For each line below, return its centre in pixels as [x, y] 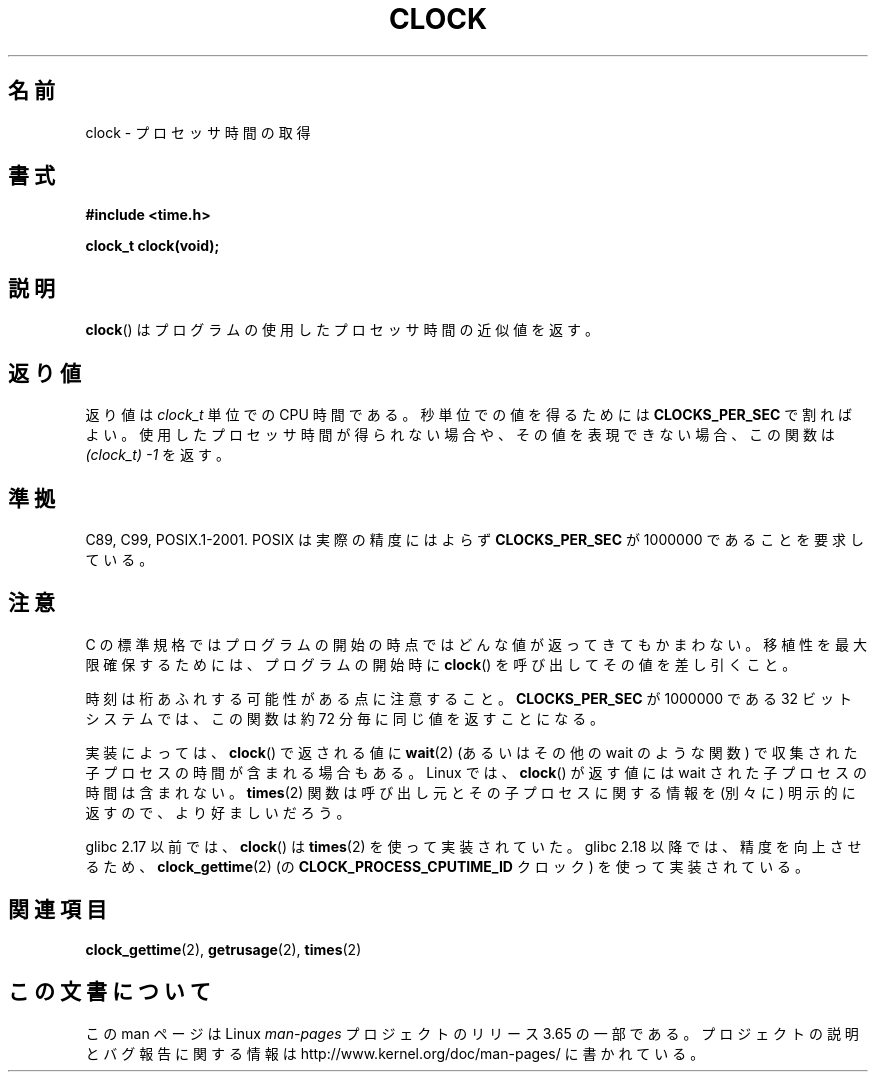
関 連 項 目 [57, 910]
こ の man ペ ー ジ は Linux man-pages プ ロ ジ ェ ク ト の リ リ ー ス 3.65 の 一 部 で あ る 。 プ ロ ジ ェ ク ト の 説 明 [472, 1033]
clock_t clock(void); [152, 246]
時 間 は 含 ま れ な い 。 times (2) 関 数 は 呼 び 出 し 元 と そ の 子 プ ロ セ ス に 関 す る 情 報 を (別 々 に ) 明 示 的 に [470, 792]
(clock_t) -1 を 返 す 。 [157, 455]
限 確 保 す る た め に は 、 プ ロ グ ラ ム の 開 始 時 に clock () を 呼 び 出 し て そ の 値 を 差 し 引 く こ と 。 [441, 664]
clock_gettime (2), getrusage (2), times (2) [223, 949]
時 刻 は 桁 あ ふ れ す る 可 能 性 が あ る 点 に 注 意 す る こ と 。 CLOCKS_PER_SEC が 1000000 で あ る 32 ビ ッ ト [468, 698]
